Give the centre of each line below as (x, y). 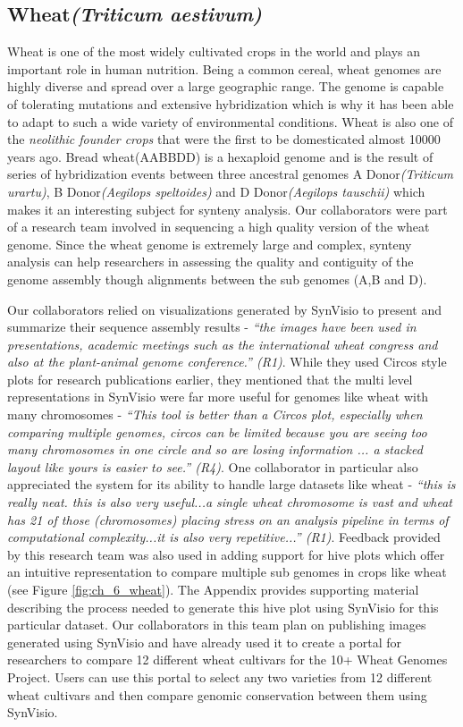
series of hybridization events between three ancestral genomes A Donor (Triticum (231, 174)
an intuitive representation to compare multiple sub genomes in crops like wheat (227, 572)
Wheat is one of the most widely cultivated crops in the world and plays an (214, 51)
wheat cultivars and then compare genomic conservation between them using (217, 694)
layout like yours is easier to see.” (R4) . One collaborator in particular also (213, 466)
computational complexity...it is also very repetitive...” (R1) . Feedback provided (224, 537)
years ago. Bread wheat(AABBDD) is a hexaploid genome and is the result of (220, 156)
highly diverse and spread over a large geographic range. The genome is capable (226, 86)
